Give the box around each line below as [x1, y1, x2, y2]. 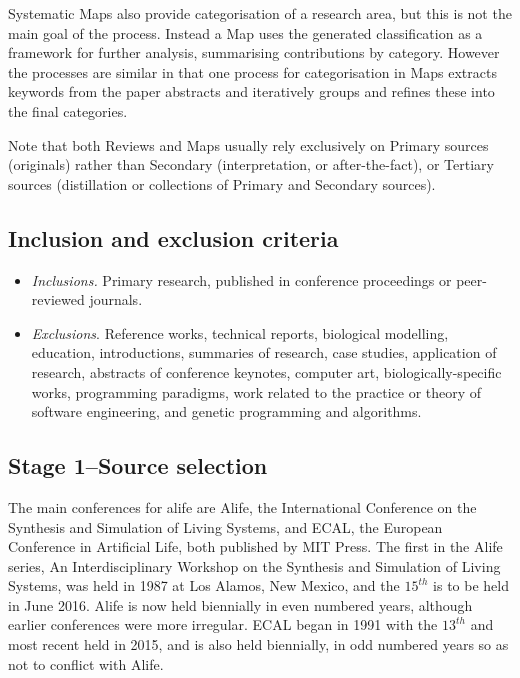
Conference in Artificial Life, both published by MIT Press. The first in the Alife [8, 536, 503, 557]
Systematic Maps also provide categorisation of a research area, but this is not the [8, 3, 512, 23]
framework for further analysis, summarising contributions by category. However [8, 42, 500, 63]
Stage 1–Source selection [8, 450, 268, 481]
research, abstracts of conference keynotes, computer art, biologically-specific [31, 361, 502, 382]
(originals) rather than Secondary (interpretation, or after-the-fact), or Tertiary [8, 154, 494, 175]
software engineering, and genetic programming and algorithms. [31, 401, 422, 422]
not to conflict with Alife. [8, 653, 164, 674]
